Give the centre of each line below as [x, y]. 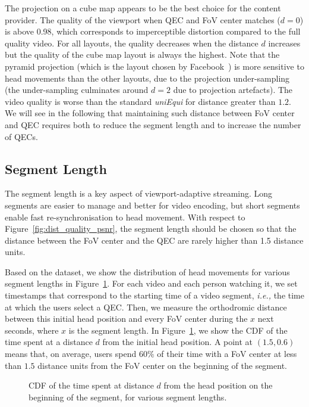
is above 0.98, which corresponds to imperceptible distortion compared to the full [153, 31]
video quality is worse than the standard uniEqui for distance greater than [140, 101]
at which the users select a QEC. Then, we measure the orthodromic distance [146, 307]
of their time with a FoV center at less [227, 354]
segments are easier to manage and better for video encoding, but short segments [152, 205]
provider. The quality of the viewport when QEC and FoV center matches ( [143, 19]
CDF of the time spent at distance [91, 385]
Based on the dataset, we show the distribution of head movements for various [147, 271]
